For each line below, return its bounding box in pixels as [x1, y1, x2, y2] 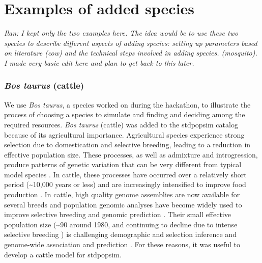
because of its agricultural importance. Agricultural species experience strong [4, 129, 245, 140]
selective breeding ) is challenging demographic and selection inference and [4, 229, 237, 240]
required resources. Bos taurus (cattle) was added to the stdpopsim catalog [4, 119, 238, 129]
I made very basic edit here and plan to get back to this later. [4, 57, 194, 68]
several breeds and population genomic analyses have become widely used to [4, 199, 242, 209]
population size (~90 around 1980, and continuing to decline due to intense [4, 219, 238, 229]
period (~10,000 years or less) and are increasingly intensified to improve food [4, 179, 246, 190]
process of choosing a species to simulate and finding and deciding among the [4, 109, 245, 120]
